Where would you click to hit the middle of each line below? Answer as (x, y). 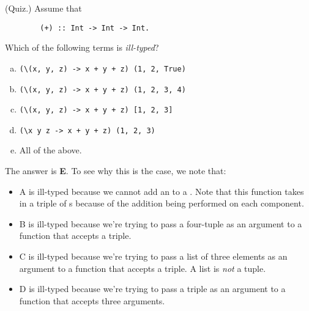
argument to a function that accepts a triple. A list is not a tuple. (143, 268)
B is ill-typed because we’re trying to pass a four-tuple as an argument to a (161, 223)
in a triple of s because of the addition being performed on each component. (162, 203)
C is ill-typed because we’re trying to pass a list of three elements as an (153, 256)
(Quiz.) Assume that (43, 8)
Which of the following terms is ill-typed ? (82, 47)
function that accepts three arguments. (92, 300)
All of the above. (50, 150)
